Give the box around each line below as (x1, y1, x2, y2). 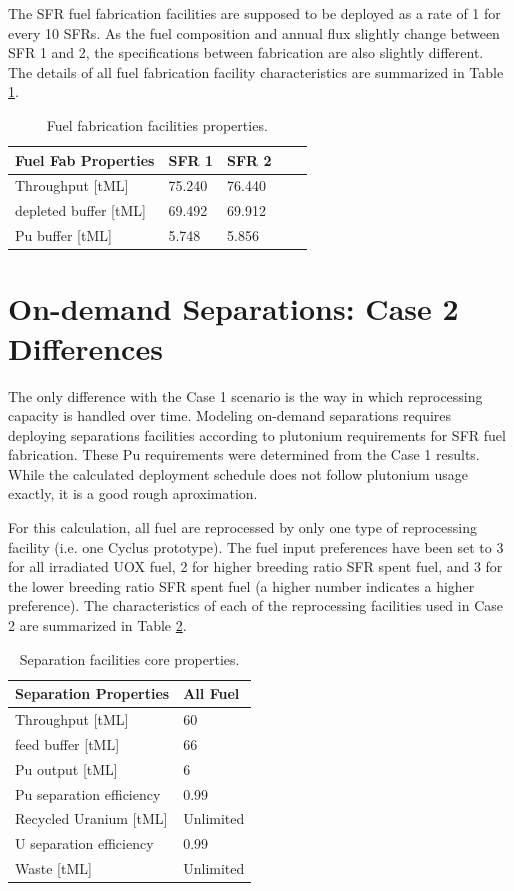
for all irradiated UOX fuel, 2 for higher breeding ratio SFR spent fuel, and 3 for (8, 556, 503, 577)
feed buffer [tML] (15, 733, 120, 754)
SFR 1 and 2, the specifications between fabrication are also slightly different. (8, 42, 484, 63)
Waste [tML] (15, 858, 92, 879)
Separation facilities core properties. (19, 648, 240, 669)
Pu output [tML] (15, 758, 118, 779)
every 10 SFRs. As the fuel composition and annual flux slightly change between (8, 22, 500, 43)
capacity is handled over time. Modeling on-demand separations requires (8, 405, 452, 426)
